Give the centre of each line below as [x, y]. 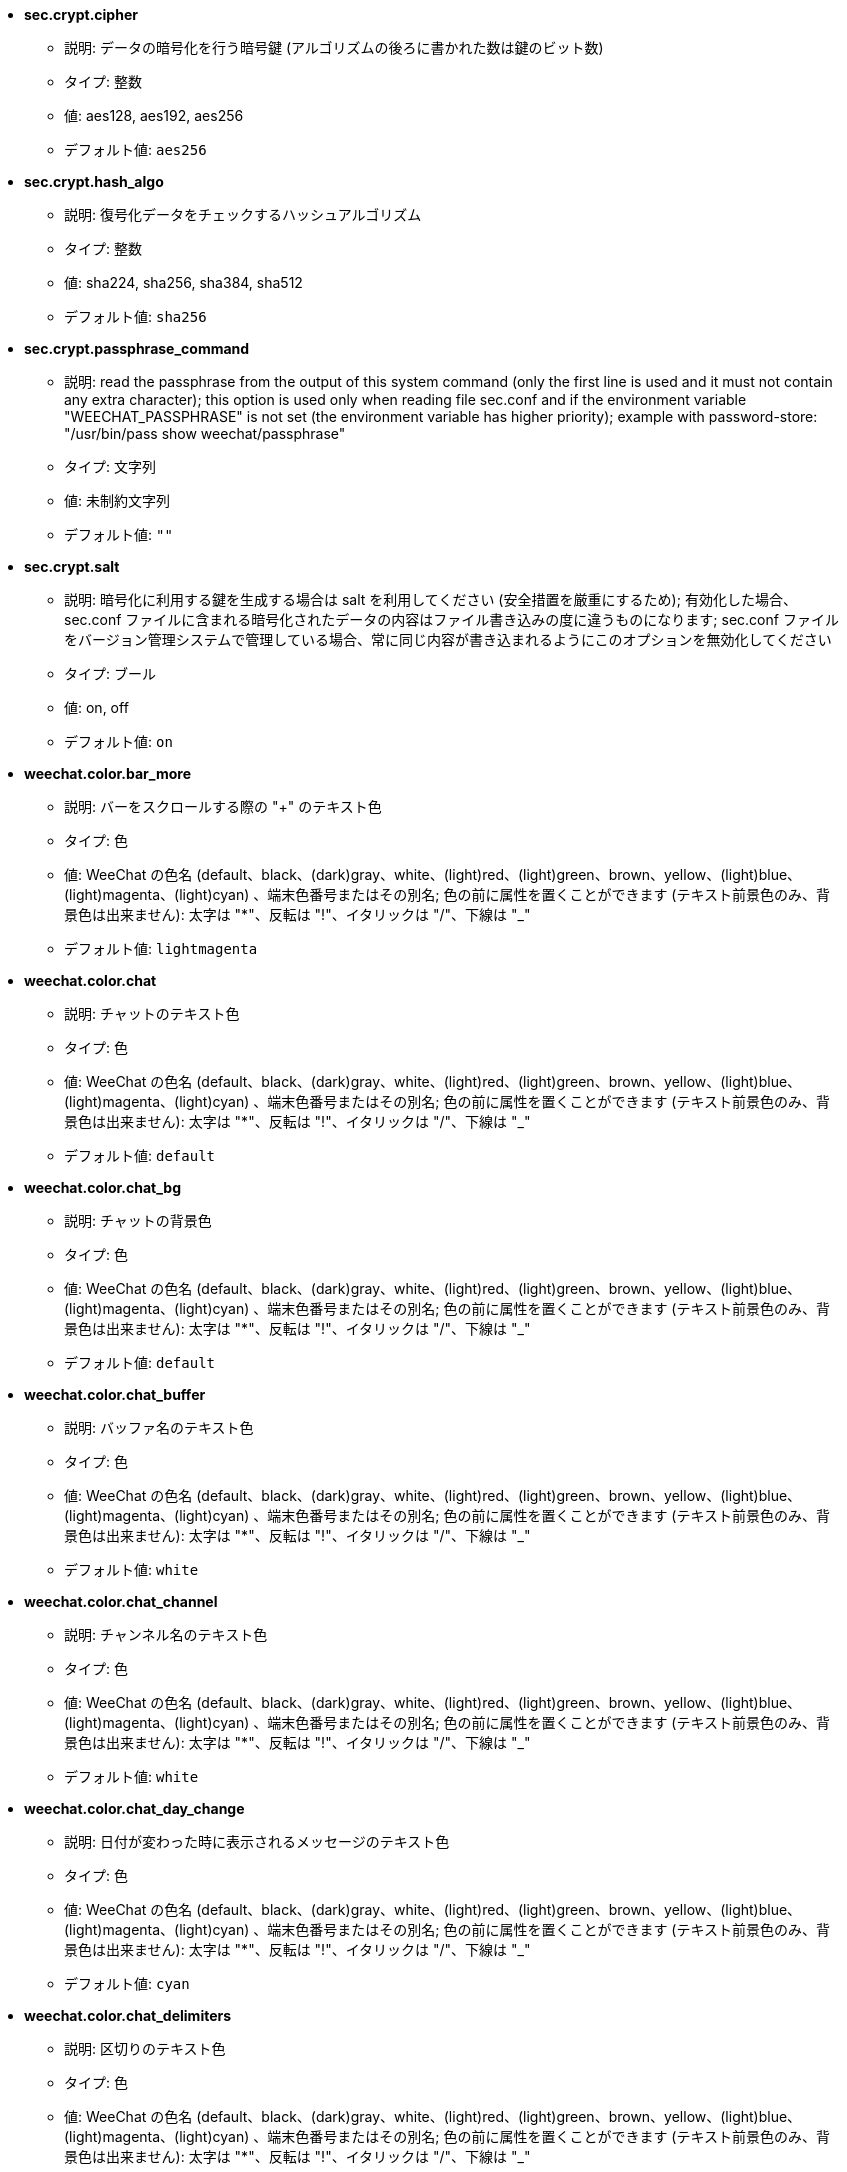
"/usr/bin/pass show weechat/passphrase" [205, 433]
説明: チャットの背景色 [138, 1220]
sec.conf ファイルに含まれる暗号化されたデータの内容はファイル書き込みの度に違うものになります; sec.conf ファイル [451, 619]
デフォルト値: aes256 [135, 149]
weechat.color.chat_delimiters [128, 2015]
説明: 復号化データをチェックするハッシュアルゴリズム [243, 214]
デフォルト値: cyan [127, 1983]
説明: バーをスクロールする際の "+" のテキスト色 [223, 806]
